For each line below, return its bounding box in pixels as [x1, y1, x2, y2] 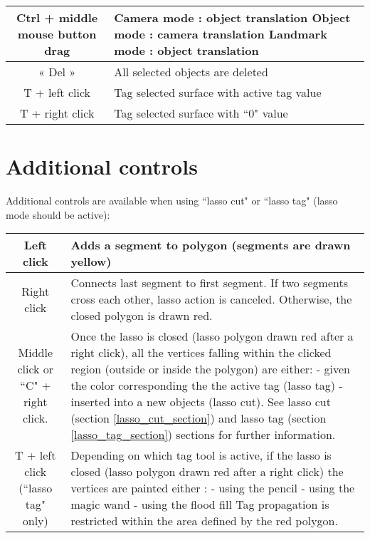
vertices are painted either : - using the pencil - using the [70, 480, 355, 497]
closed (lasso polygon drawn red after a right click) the [70, 463, 344, 480]
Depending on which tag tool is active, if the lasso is [70, 447, 332, 464]
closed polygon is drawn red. [70, 307, 213, 324]
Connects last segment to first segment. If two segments [70, 274, 348, 291]
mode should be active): [6, 207, 110, 222]
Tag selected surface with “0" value [114, 105, 288, 121]
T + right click [19, 105, 95, 121]
